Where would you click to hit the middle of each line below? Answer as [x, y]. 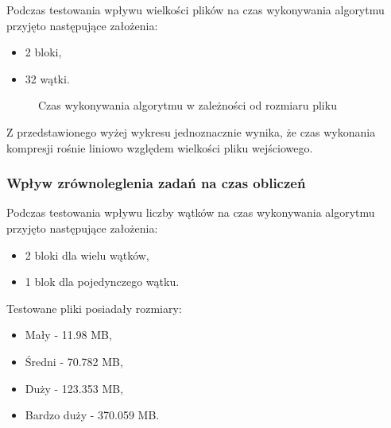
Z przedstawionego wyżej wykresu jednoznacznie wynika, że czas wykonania [191, 131]
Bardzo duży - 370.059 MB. [92, 415]
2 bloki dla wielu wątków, [87, 254]
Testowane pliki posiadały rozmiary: [94, 308]
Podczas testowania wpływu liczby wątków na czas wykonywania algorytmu [191, 212]
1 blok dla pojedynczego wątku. [102, 281]
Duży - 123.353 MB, [74, 388]
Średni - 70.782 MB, [74, 361]
